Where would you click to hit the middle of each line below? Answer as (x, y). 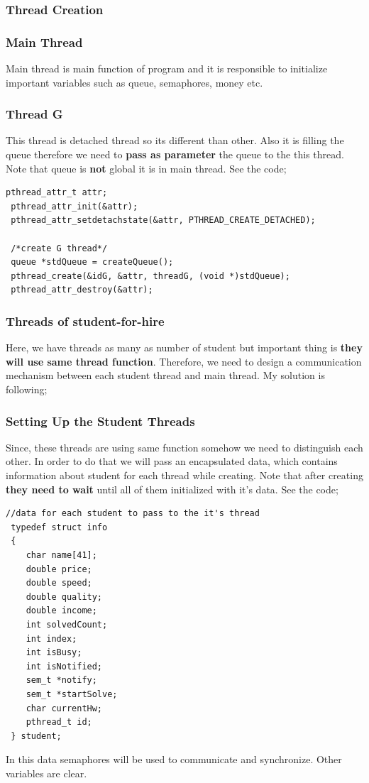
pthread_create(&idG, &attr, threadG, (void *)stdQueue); (150, 276)
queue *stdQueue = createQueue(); (92, 262)
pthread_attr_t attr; (57, 193)
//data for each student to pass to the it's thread (133, 514)
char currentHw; (64, 708)
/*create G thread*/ (59, 248)
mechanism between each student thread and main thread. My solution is (165, 375)
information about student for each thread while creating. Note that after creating (184, 475)
